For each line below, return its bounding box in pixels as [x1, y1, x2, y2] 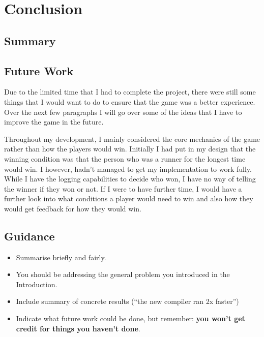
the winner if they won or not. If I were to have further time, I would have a [4, 183, 242, 194]
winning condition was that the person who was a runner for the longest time [4, 153, 246, 164]
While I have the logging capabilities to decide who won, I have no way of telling [4, 173, 256, 184]
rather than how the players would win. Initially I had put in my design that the [4, 143, 256, 154]
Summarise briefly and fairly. [16, 252, 106, 262]
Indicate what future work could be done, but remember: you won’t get [16, 313, 245, 324]
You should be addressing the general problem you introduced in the [16, 269, 230, 280]
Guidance [4, 228, 55, 243]
